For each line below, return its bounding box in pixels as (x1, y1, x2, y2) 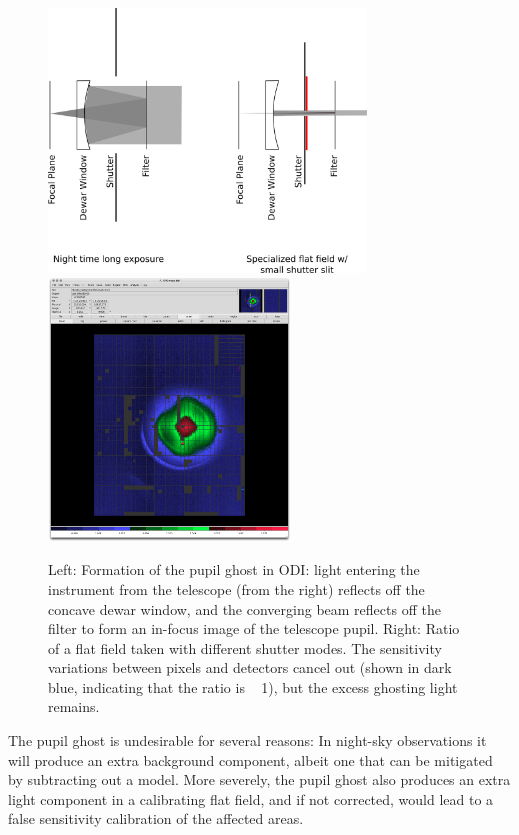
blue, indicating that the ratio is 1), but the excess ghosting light (48, 676, 458, 697)
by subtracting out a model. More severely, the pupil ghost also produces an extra (8, 769, 511, 790)
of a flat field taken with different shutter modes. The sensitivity (48, 637, 442, 658)
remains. (48, 696, 100, 717)
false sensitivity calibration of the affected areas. (8, 808, 304, 829)
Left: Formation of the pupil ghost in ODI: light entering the (48, 559, 420, 580)
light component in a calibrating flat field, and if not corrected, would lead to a (8, 788, 494, 809)
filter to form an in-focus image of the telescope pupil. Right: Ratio (48, 618, 460, 639)
